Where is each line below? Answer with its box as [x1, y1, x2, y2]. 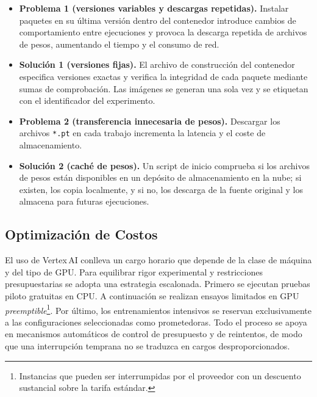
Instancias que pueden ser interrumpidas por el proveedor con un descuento [19, 369, 301, 382]
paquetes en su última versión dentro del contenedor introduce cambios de [19, 13, 296, 26]
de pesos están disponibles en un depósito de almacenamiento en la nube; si [19, 171, 302, 184]
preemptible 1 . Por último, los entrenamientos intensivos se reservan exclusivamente [5, 302, 312, 316]
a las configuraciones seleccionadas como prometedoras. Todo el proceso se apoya [5, 315, 307, 328]
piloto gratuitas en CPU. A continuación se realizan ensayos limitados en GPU [5, 289, 299, 302]
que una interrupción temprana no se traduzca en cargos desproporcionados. [5, 339, 290, 352]
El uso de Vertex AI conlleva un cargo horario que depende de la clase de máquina [5, 253, 312, 266]
